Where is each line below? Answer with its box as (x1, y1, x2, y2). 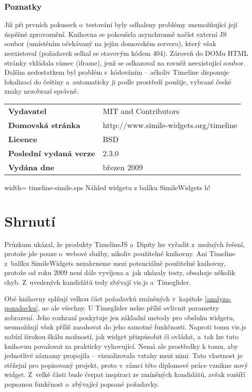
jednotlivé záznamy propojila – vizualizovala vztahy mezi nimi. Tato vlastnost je (4, 350, 243, 360)
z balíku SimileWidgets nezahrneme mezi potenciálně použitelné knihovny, (4, 258, 226, 268)
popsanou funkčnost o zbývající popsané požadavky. (4, 379, 159, 389)
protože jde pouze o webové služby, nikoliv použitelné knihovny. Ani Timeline (4, 248, 236, 259)
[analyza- (205, 293, 232, 303)
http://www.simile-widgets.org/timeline (103, 119, 237, 131)
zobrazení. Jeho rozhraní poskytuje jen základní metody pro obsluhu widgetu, (4, 312, 235, 322)
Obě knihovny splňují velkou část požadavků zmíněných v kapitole (4, 293, 203, 303)
